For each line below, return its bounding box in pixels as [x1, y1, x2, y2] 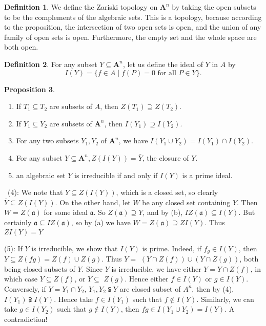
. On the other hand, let [55, 197, 131, 207]
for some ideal [44, 207, 88, 218]
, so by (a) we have [71, 216, 131, 227]
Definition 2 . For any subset [4, 58, 97, 69]
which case [4, 273, 38, 284]
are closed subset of [119, 283, 181, 294]
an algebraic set [16, 169, 66, 180]
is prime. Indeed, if [142, 243, 201, 253]
